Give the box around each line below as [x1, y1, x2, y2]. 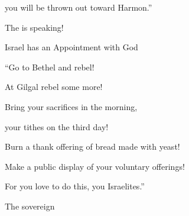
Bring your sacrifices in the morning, [5, 100, 138, 112]
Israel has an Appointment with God [5, 41, 138, 53]
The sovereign [5, 199, 55, 212]
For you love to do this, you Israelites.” [5, 180, 145, 192]
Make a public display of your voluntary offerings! [5, 160, 185, 172]
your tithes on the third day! [5, 120, 109, 133]
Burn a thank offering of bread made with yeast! [5, 140, 180, 153]
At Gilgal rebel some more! [5, 80, 103, 93]
